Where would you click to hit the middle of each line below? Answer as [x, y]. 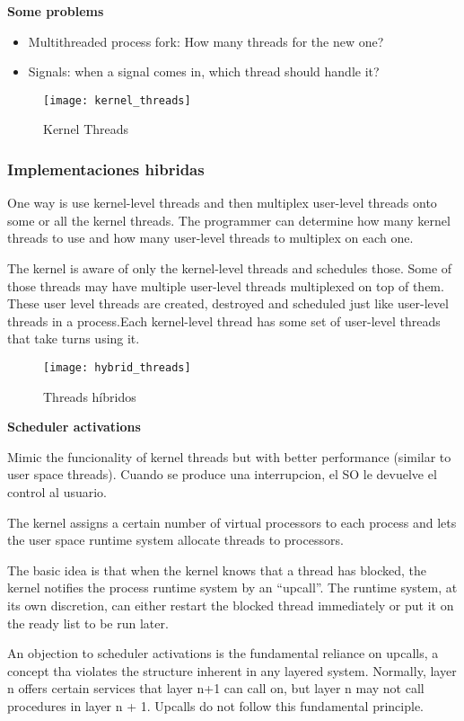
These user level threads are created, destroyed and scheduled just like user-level [228, 303]
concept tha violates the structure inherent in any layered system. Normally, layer [232, 670]
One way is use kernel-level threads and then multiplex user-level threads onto [222, 203]
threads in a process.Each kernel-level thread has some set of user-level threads [224, 320]
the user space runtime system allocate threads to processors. [175, 540]
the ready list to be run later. [88, 623]
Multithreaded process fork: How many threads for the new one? [206, 41]
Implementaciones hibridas [106, 169]
